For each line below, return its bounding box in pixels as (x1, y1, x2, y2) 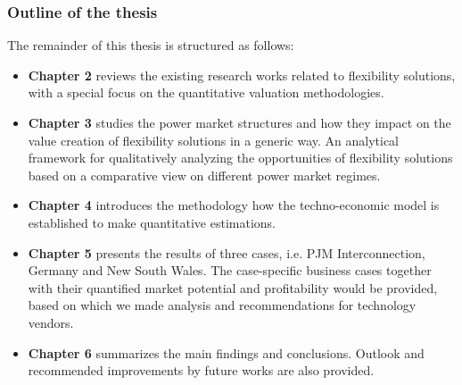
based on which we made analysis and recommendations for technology (28, 296, 417, 314)
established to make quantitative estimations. (28, 213, 276, 231)
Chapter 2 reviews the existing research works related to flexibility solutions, (28, 65, 456, 84)
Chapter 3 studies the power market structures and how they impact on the (28, 113, 451, 131)
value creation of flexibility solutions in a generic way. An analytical (28, 130, 399, 149)
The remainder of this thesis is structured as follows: (7, 36, 294, 54)
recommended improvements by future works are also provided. (28, 361, 375, 380)
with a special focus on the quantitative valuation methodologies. (28, 83, 384, 102)
